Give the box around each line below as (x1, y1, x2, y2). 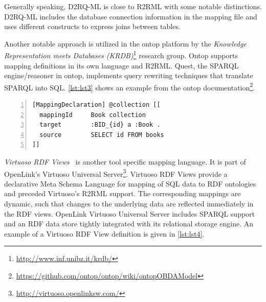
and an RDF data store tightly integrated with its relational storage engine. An (4, 218, 254, 229)
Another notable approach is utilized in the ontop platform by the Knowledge (4, 38, 247, 49)
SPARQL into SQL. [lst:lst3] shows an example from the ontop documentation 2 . (4, 80, 255, 92)
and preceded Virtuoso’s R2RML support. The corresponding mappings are (4, 188, 241, 199)
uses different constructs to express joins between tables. (4, 21, 181, 32)
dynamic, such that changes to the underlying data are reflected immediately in (4, 198, 254, 209)
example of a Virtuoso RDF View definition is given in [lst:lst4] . (4, 228, 205, 239)
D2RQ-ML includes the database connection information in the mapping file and (4, 11, 257, 21)
